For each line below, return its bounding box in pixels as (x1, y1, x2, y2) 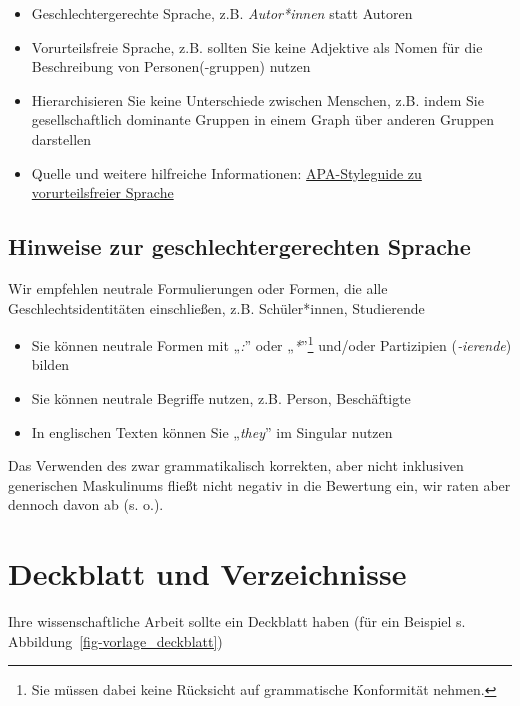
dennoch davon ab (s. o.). (8, 494, 164, 515)
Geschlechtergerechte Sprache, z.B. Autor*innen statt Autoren (31, 3, 413, 23)
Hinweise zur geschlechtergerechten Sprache (8, 231, 471, 262)
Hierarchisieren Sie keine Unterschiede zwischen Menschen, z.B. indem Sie (31, 89, 484, 110)
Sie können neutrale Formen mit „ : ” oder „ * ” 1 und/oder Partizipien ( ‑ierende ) (31, 332, 512, 355)
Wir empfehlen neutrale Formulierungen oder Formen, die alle (8, 277, 388, 298)
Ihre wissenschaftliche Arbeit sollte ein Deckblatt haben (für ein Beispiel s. (8, 611, 466, 632)
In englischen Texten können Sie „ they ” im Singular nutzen (31, 421, 393, 442)
